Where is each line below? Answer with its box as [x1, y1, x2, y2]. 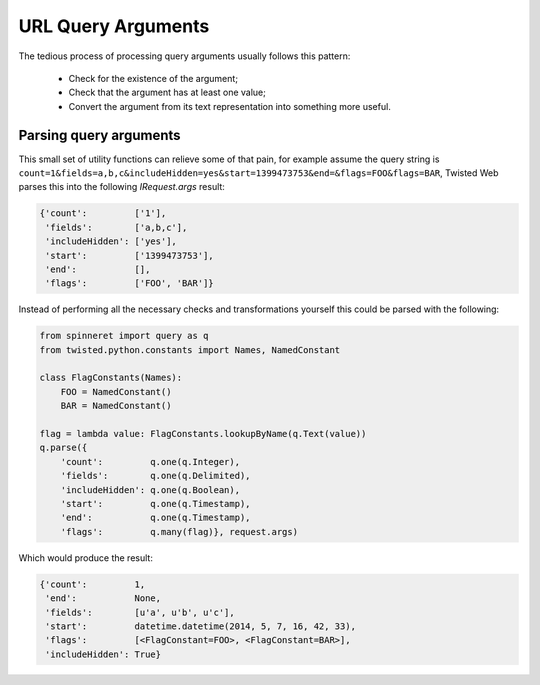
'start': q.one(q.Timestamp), [60, 498, 251, 509]
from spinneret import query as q [39, 330, 209, 342]
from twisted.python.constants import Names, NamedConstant [39, 344, 341, 355]
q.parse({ [39, 442, 88, 454]
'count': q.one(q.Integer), [60, 456, 240, 467]
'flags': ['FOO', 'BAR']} [45, 278, 214, 289]
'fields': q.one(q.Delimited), [60, 470, 251, 482]
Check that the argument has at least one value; [68, 86, 267, 99]
